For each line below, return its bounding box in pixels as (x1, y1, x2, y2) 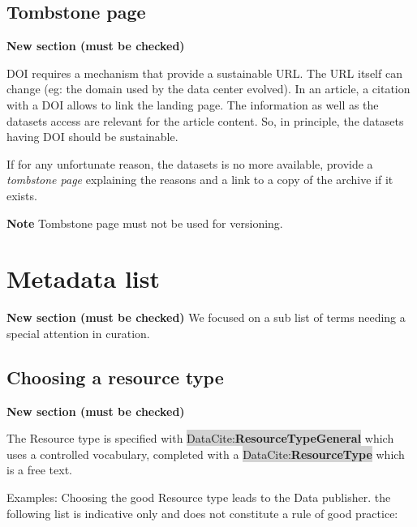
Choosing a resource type (6, 364, 224, 389)
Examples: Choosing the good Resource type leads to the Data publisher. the (6, 489, 391, 506)
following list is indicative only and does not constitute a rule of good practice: (6, 504, 398, 521)
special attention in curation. (6, 324, 150, 341)
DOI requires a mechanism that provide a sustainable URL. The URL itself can (6, 64, 402, 81)
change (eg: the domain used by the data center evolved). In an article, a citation (6, 80, 411, 97)
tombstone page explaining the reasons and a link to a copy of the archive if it (6, 171, 393, 188)
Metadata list (6, 262, 161, 295)
